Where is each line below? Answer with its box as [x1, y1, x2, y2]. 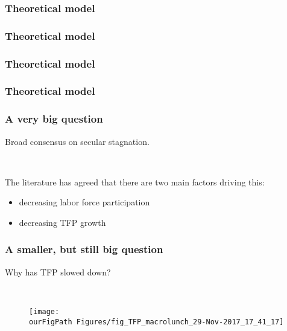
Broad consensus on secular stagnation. [5, 135, 150, 147]
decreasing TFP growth [19, 216, 106, 228]
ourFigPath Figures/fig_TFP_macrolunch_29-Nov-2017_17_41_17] [29, 317, 284, 326]
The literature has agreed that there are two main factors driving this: [5, 175, 265, 188]
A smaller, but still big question [5, 242, 163, 257]
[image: [29, 307, 60, 316]
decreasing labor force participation [19, 196, 150, 208]
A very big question [5, 111, 103, 126]
